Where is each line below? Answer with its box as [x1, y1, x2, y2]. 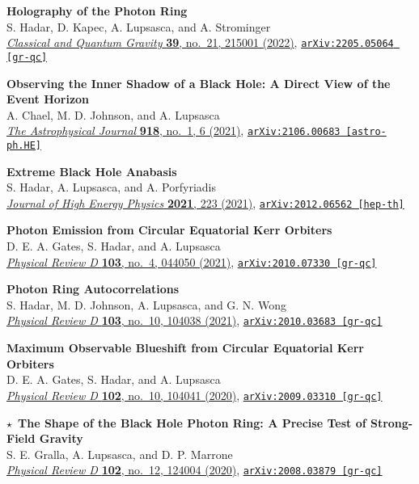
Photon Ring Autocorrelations [6, 280, 180, 297]
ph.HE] [6, 139, 41, 151]
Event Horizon [6, 90, 90, 107]
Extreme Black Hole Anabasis [6, 162, 177, 179]
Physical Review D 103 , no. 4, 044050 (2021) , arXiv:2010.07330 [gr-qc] [6, 253, 377, 270]
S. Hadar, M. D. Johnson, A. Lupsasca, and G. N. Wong [6, 296, 286, 313]
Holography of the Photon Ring [6, 2, 188, 19]
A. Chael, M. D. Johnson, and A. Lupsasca [6, 106, 220, 123]
